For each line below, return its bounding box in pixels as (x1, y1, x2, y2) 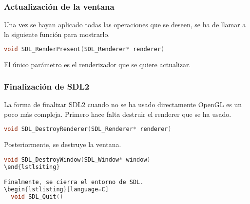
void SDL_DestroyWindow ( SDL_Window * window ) (4, 156, 151, 163)
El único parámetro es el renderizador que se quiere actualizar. (4, 59, 191, 70)
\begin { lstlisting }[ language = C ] (4, 186, 109, 193)
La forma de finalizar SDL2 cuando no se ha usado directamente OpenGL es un (4, 99, 242, 110)
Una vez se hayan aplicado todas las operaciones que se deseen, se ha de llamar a (4, 19, 246, 30)
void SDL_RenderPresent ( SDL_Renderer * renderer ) (4, 46, 165, 53)
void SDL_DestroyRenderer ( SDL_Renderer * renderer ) (4, 126, 172, 133)
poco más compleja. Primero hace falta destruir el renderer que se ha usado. (4, 109, 231, 119)
